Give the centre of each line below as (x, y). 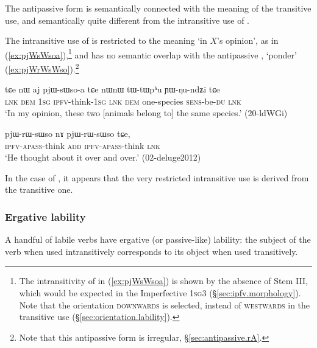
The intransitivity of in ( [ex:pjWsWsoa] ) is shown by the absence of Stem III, (163, 281)
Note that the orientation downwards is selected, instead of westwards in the (165, 304)
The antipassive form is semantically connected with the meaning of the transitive (158, 8)
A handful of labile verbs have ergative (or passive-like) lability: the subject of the (158, 239)
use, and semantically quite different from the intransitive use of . (127, 20)
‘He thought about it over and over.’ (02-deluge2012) (103, 157)
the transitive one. (39, 190)
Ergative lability (45, 216)
